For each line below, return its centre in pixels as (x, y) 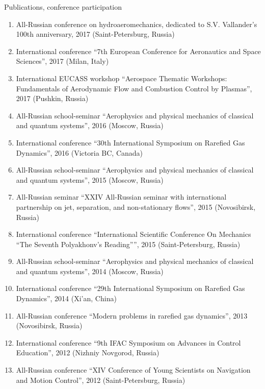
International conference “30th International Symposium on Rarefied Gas (130, 142)
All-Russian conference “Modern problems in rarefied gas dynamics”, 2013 (132, 315)
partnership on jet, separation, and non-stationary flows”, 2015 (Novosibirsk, (136, 206)
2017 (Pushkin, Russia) (52, 98)
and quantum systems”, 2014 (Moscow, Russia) (90, 271)
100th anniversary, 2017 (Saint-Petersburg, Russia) (95, 34)
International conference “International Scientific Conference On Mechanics (134, 234)
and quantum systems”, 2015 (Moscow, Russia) (90, 179)
